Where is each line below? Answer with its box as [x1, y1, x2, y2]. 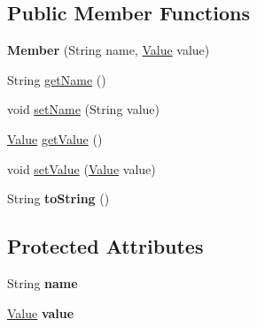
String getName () [7, 70, 106, 88]
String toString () [7, 189, 110, 208]
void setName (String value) [7, 100, 160, 118]
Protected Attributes [7, 232, 204, 260]
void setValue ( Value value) [7, 159, 156, 178]
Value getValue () [7, 129, 103, 148]
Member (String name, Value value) [7, 41, 210, 59]
